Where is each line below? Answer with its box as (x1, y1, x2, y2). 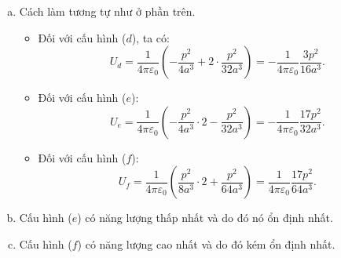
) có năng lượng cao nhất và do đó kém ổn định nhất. (77, 235, 335, 252)
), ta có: (131, 29, 170, 45)
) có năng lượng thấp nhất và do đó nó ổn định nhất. (77, 209, 333, 226)
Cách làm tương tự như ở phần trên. (19, 3, 196, 19)
